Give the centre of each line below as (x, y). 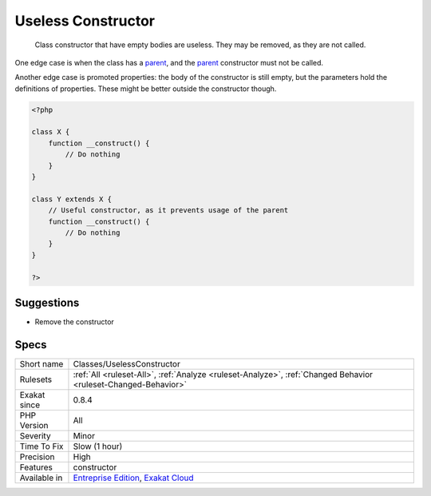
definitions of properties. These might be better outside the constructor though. (146, 89)
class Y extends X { (71, 199)
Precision (37, 457)
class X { (51, 132)
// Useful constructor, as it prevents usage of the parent (168, 210)
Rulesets (36, 379)
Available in (41, 478)
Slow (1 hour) (98, 446)
